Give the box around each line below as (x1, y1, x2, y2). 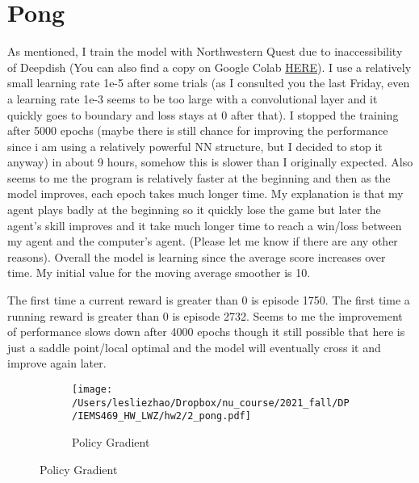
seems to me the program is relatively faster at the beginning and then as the (7, 169, 391, 186)
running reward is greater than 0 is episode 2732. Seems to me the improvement (7, 307, 403, 324)
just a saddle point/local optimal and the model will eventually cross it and (7, 338, 381, 355)
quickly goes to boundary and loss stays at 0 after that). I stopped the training (7, 106, 399, 123)
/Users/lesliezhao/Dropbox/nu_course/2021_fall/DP (72, 397, 350, 409)
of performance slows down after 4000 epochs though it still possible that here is (7, 323, 405, 340)
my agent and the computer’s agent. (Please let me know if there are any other (7, 233, 398, 250)
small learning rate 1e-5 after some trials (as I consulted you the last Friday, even (7, 74, 410, 91)
